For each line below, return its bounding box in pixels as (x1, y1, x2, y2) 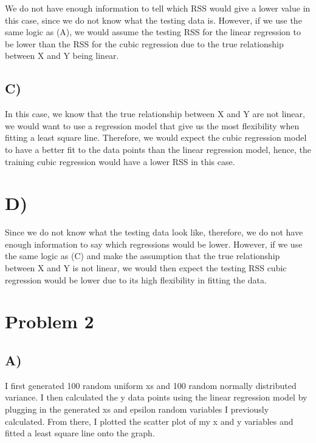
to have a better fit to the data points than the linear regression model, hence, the (5, 143, 311, 155)
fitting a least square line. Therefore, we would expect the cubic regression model (5, 131, 307, 144)
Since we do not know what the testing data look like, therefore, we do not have (5, 226, 303, 238)
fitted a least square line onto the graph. (5, 427, 155, 439)
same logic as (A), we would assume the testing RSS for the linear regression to (5, 25, 301, 38)
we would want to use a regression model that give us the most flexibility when (5, 119, 300, 132)
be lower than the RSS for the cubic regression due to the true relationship (5, 37, 284, 50)
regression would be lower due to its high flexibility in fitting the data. (5, 273, 267, 286)
